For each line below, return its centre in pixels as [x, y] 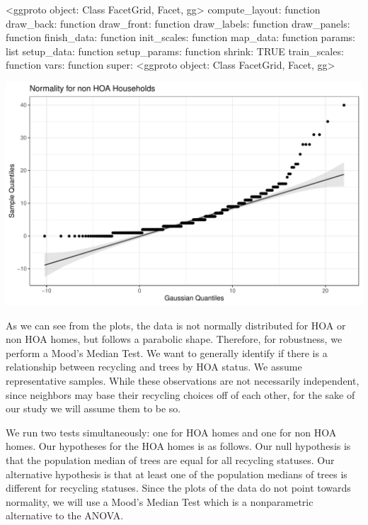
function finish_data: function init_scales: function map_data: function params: [180, 37]
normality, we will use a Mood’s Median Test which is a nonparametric [160, 501]
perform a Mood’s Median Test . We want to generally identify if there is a [167, 352]
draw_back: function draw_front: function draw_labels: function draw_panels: [178, 23]
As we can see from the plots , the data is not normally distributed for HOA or [176, 325]
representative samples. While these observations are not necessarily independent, [183, 380]
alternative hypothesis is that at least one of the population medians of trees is [177, 474]
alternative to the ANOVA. [65, 515]
